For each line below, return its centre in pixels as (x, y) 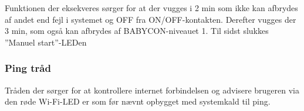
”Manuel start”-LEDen (46, 42)
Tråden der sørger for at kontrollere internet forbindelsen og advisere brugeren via (152, 90)
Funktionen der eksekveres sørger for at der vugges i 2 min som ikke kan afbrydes (151, 8)
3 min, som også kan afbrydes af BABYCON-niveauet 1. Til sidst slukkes (137, 31)
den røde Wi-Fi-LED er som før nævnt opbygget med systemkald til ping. (138, 101)
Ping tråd (28, 68)
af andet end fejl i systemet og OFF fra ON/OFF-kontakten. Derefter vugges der (151, 19)
